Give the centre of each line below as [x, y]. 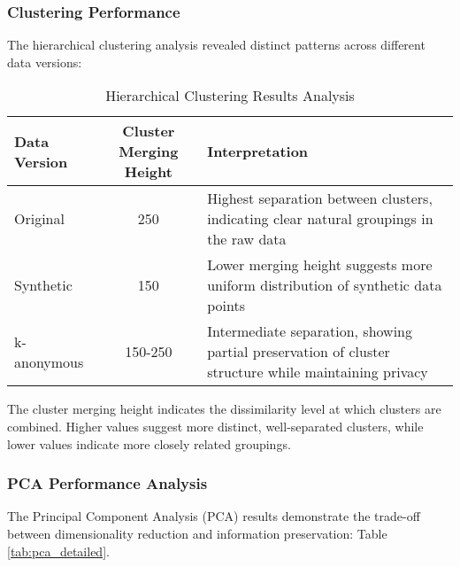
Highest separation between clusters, [320, 198]
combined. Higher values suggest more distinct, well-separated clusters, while [215, 426]
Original [39, 219]
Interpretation [258, 151]
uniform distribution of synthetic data [325, 285]
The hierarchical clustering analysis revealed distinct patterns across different [216, 45]
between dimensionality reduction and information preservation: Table [197, 533]
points [226, 306]
